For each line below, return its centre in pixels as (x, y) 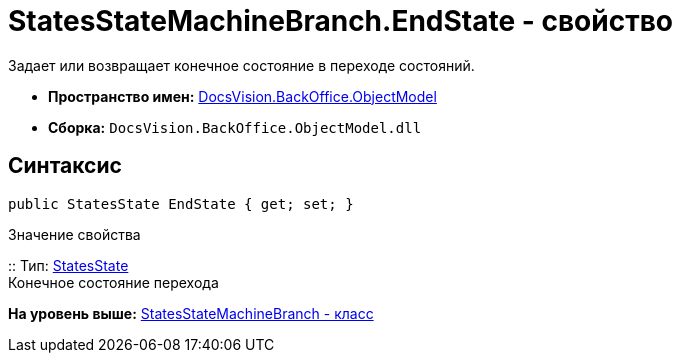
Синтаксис (65, 166)
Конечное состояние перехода (113, 282)
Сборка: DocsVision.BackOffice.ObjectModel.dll (235, 127)
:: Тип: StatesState (68, 265)
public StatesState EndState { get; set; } (181, 203)
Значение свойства (74, 234)
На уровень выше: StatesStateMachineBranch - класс (191, 313)
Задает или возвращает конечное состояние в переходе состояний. (241, 65)
